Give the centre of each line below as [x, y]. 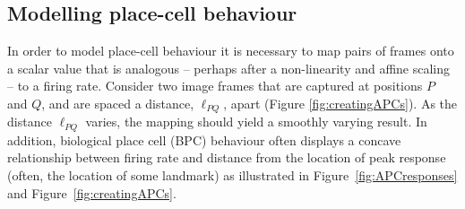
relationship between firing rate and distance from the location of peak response [227, 157]
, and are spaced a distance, [118, 103]
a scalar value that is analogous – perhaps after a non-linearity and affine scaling [229, 68]
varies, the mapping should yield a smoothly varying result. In [256, 122]
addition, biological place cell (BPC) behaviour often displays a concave [204, 139]
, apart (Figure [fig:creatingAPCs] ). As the [340, 103]
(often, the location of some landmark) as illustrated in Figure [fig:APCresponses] [232, 175]
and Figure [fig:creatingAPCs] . [92, 192]
